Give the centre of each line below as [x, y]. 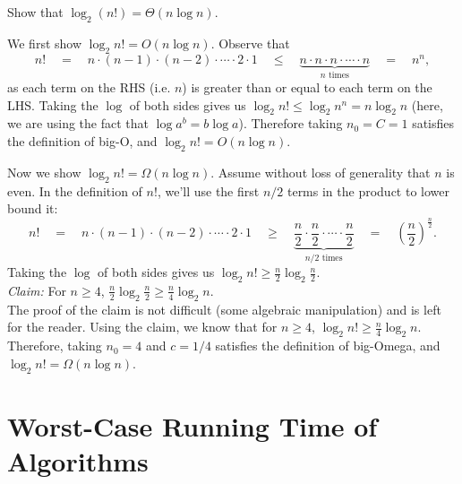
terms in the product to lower [368, 190]
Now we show [44, 172]
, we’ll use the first [208, 190]
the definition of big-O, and [82, 141]
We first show [45, 43]
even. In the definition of [75, 190]
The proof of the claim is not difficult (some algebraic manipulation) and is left [224, 309]
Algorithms [78, 460]
